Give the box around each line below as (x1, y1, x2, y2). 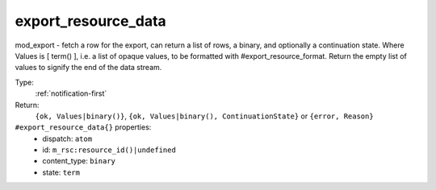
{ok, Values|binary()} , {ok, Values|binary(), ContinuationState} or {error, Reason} (35, 111, 375, 121)
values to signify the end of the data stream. (15, 63, 162, 72)
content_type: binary (42, 156, 116, 166)
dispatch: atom (42, 134, 93, 143)
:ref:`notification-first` (35, 89, 107, 98)
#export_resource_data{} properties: (15, 122, 152, 132)
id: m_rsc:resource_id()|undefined (42, 145, 177, 155)
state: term (42, 167, 81, 177)
